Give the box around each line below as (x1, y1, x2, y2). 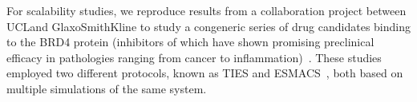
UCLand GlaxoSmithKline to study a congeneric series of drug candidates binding (6, 18, 411, 34)
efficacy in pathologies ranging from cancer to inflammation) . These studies (6, 49, 382, 65)
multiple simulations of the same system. (6, 80, 207, 96)
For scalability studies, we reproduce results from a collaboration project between (6, 2, 407, 18)
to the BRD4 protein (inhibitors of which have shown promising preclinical (6, 33, 374, 50)
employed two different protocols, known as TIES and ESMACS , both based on (6, 65, 403, 81)
